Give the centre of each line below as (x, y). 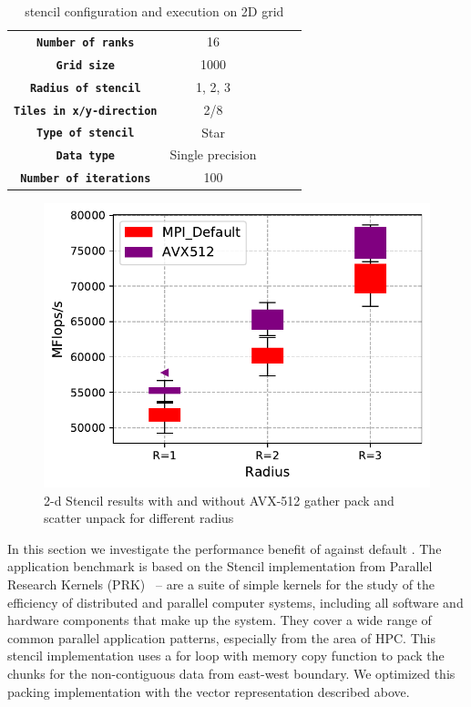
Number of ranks (86, 42)
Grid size (85, 65)
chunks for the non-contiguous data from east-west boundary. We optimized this (231, 673)
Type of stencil (86, 133)
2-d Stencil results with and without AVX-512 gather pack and (219, 500)
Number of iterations (86, 179)
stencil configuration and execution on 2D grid (154, 11)
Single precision (213, 154)
